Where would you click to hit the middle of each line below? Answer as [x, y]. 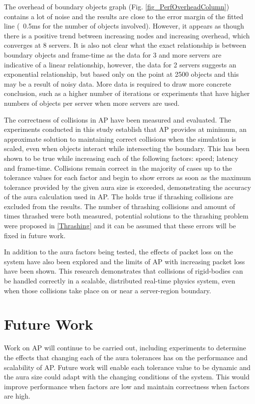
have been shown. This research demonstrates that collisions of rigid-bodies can [124, 271]
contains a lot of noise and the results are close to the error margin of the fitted [124, 16]
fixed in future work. [35, 235]
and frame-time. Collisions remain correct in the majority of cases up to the [118, 168]
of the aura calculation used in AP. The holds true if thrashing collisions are [119, 197]
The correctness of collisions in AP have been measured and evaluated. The [118, 119]
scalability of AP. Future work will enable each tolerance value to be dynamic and [127, 367]
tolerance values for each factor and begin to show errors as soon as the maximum [127, 177]
